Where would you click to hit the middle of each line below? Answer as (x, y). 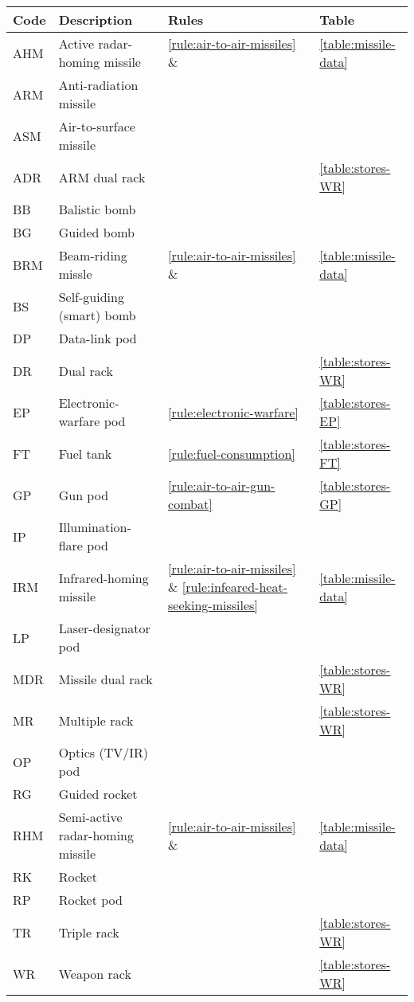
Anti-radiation (98, 85)
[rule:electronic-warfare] (233, 412)
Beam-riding (93, 255)
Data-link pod (98, 338)
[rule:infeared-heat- (234, 587)
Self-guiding (91, 297)
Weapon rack (95, 973)
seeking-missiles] (213, 605)
